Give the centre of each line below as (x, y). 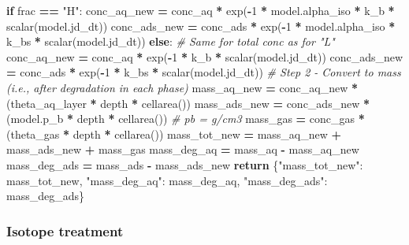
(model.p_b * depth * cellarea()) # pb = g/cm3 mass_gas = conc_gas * (186, 119)
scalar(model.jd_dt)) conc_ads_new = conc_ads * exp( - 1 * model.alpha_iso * (201, 26)
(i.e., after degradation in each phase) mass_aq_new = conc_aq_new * (182, 87)
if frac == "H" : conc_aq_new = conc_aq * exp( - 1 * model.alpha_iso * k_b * (201, 10)
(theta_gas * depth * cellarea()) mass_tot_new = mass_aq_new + (174, 134)
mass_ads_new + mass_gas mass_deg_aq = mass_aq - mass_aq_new (183, 149)
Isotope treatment (65, 230)
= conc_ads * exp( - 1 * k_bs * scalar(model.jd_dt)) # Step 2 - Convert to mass (204, 72)
